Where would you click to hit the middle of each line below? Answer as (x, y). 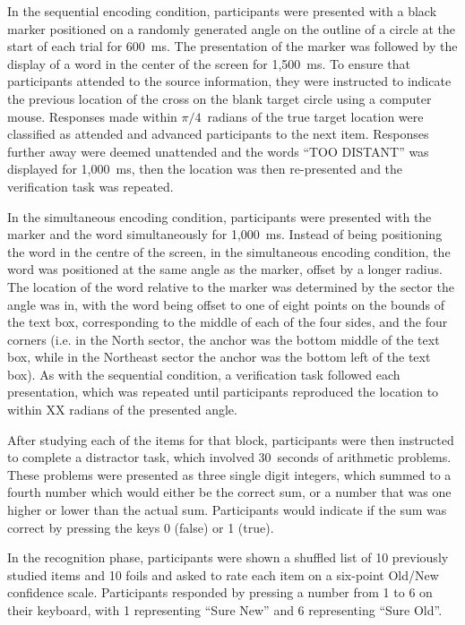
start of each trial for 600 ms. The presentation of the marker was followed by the (232, 46)
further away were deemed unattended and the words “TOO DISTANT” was (218, 151)
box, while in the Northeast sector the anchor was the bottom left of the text (219, 357)
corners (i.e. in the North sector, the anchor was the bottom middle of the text (224, 339)
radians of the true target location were (315, 116)
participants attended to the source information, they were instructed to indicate (229, 81)
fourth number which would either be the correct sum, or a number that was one (229, 492)
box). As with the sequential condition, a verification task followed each (204, 374)
